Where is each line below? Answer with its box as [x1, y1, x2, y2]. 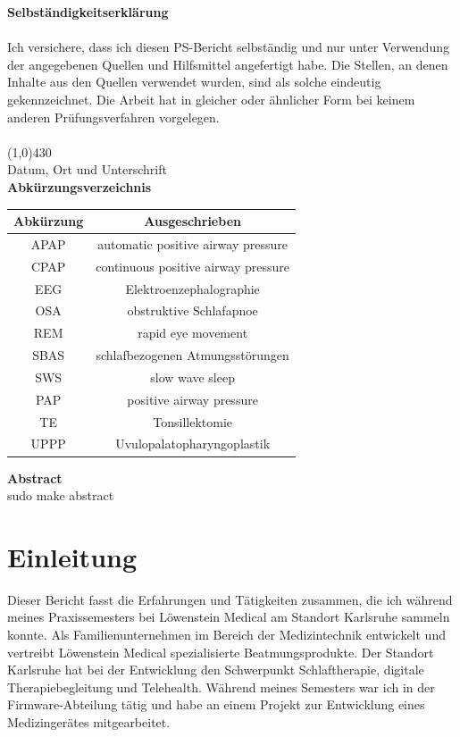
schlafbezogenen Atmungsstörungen [96, 346, 289, 364]
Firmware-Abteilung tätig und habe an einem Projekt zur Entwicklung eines [7, 695, 425, 714]
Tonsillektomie [153, 412, 232, 431]
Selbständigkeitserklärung [7, 3, 169, 21]
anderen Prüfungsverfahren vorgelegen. [7, 107, 220, 126]
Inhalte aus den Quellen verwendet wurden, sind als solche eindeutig [7, 72, 381, 91]
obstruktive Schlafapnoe [127, 301, 258, 320]
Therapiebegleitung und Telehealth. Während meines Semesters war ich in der [7, 677, 435, 696]
